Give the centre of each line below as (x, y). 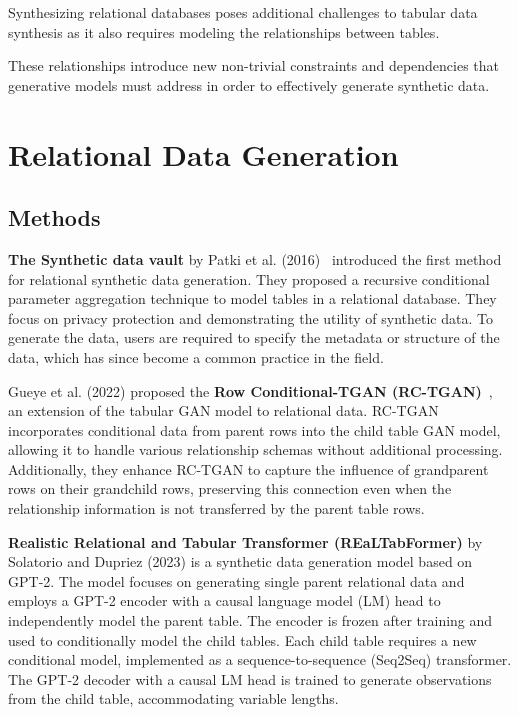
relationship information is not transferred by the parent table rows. (216, 508)
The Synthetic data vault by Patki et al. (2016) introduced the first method (255, 258)
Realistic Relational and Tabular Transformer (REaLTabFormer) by (245, 541)
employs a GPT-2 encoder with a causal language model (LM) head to (224, 600)
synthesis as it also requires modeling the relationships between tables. (224, 31)
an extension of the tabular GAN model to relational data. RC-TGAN (223, 410)
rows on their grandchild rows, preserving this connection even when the (230, 488)
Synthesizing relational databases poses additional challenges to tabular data (243, 12)
